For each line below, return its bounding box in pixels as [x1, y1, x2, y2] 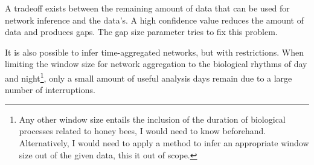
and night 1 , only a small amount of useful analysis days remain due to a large [5, 70, 292, 84]
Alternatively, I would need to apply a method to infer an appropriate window [19, 137, 309, 149]
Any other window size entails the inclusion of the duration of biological [19, 112, 286, 125]
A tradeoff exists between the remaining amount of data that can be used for [5, 2, 290, 14]
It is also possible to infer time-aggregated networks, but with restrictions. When [5, 45, 304, 58]
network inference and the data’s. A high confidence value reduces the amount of [5, 13, 304, 26]
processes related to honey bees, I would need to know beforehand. [19, 125, 266, 137]
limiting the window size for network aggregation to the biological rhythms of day [5, 57, 307, 70]
